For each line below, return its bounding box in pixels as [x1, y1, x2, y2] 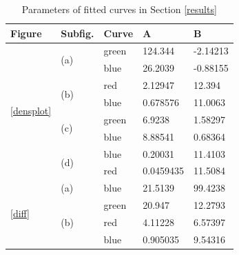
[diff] [10, 206, 30, 221]
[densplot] [10, 103, 52, 118]
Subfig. [61, 25, 94, 40]
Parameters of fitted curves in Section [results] [21, 2, 217, 16]
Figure [10, 25, 42, 40]
